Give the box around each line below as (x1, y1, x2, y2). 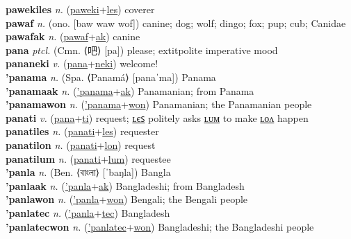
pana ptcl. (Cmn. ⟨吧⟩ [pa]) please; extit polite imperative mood (6, 42, 278, 57)
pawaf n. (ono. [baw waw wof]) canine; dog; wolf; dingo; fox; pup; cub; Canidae (6, 15, 346, 30)
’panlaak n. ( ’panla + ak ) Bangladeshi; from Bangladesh (6, 178, 245, 193)
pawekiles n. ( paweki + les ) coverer (6, 2, 155, 16)
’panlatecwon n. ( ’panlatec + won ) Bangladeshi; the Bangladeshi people (6, 219, 314, 233)
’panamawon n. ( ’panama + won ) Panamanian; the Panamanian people (6, 97, 312, 112)
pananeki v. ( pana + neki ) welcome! (6, 56, 158, 71)
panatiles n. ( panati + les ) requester (6, 124, 159, 139)
